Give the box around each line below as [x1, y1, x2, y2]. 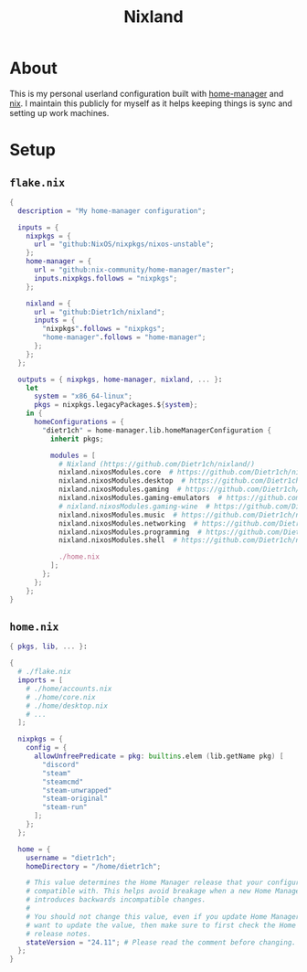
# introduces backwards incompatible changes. [26, 895, 206, 904]
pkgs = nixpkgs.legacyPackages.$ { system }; [33, 401, 198, 410]
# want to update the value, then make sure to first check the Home [26, 921, 297, 930]
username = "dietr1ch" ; [26, 853, 117, 862]
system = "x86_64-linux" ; [33, 391, 132, 401]
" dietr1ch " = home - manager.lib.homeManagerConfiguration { [42, 425, 272, 435]
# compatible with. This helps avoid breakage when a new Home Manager [26, 887, 304, 896]
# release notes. [26, 929, 92, 938]
